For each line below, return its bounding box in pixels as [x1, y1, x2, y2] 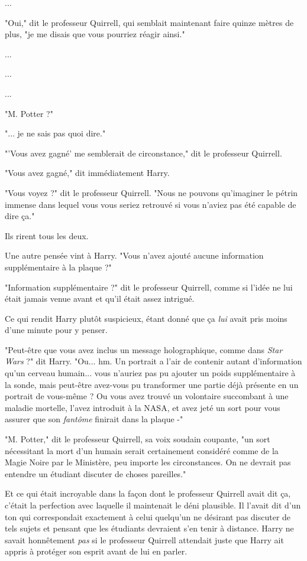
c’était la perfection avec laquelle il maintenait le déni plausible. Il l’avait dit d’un [5, 499, 301, 511]
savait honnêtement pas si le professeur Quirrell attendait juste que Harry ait [5, 533, 284, 546]
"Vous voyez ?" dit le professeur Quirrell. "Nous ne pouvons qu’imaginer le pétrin [5, 186, 298, 198]
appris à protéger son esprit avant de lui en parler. [5, 545, 188, 557]
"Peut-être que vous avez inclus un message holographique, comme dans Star [5, 343, 283, 355]
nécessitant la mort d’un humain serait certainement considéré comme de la [5, 444, 279, 456]
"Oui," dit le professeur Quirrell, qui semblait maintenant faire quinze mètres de [5, 16, 294, 28]
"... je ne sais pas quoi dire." [5, 127, 106, 139]
